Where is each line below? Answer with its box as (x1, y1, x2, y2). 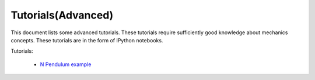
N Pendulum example (40, 61, 92, 68)
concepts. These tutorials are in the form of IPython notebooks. (10, 37, 163, 43)
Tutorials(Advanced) (10, 9, 114, 21)
